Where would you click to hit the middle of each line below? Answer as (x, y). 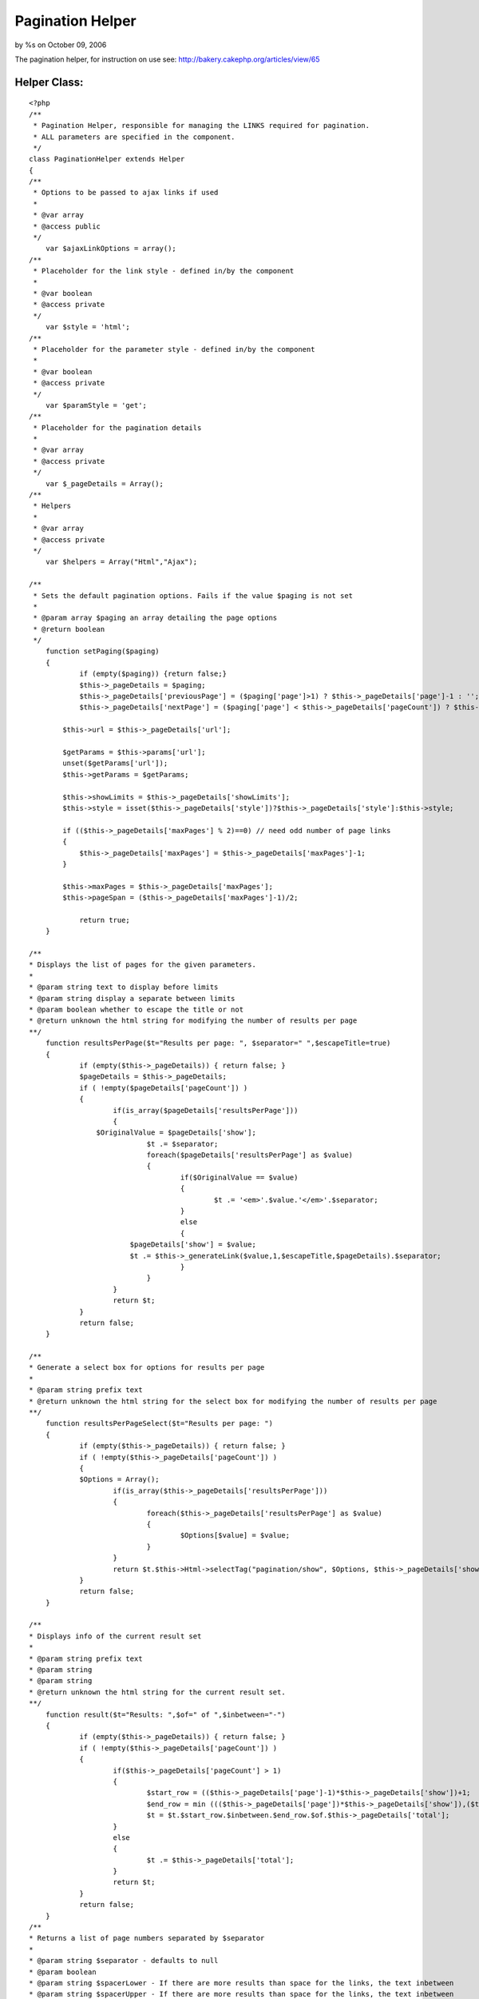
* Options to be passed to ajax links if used (126, 193)
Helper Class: (49, 82)
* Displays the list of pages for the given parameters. (143, 965)
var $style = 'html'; (88, 327)
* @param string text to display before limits (124, 987)
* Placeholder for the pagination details (117, 427)
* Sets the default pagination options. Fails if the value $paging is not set (193, 595)
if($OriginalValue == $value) (239, 1177)
